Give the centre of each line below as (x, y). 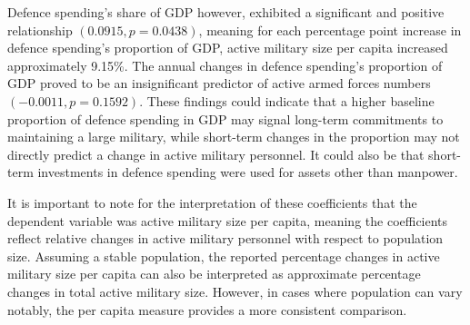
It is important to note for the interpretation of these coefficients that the (212, 202)
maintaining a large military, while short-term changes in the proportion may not (234, 137)
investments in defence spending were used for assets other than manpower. (248, 172)
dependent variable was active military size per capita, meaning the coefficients (228, 220)
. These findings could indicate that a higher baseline (287, 100)
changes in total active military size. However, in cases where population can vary (235, 291)
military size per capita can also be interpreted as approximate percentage (214, 274)
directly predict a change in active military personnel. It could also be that (216, 154)
